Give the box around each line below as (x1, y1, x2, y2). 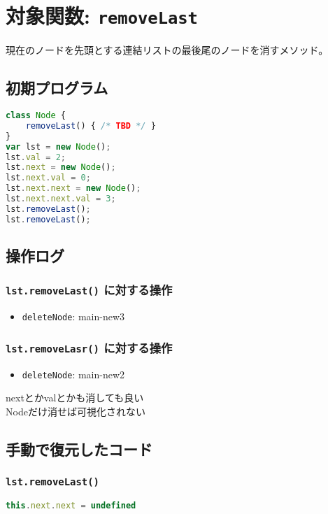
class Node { (6, 110, 66, 121)
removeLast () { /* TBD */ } (25, 120, 156, 131)
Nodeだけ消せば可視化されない (6, 404, 145, 418)
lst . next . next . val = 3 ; (6, 194, 116, 204)
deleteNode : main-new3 (22, 309, 125, 324)
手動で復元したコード (6, 438, 152, 459)
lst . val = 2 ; (6, 152, 66, 162)
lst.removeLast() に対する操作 (6, 281, 173, 299)
